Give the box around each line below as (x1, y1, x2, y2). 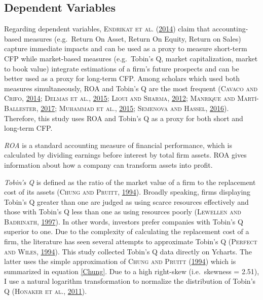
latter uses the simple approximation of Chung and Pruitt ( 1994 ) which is (4, 256, 236, 267)
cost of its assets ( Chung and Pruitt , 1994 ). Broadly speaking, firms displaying (4, 186, 251, 197)
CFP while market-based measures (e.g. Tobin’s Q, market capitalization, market (4, 53, 258, 63)
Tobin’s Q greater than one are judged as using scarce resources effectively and (4, 196, 249, 207)
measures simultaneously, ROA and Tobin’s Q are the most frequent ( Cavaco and (4, 83, 258, 93)
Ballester (4, 102, 36, 113)
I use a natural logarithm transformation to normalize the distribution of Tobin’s (4, 276, 256, 286)
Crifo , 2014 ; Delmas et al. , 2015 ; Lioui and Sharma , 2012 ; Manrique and (4, 93, 235, 103)
